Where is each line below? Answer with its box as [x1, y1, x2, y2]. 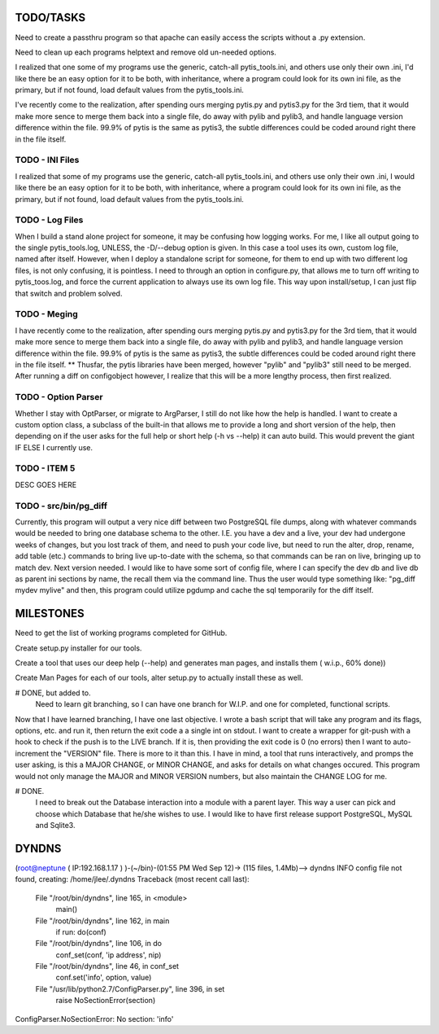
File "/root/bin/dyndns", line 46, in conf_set [35, 962, 179, 971]
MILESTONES [15, 607, 85, 620]
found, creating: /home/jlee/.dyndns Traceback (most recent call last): [15, 874, 250, 884]
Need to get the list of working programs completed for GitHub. [15, 628, 228, 638]
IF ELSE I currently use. [15, 442, 93, 452]
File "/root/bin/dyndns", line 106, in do [35, 939, 163, 949]
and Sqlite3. [35, 821, 76, 830]
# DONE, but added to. [15, 688, 91, 698]
